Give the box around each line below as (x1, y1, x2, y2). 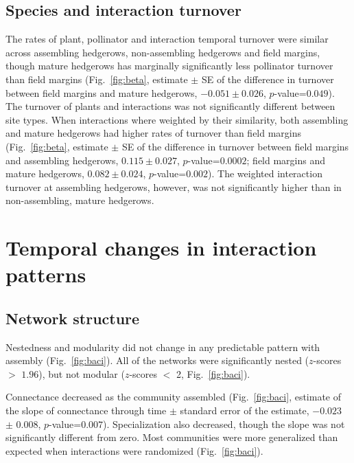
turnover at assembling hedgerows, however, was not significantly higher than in (5, 179, 342, 194)
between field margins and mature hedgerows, (5, 85, 198, 100)
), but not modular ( (38, 366, 125, 381)
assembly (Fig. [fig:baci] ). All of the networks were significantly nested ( (5, 353, 309, 368)
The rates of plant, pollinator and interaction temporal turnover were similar (5, 32, 329, 46)
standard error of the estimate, (180, 403, 309, 418)
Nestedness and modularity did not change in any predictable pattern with (5, 339, 320, 354)
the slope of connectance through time (5, 403, 167, 418)
